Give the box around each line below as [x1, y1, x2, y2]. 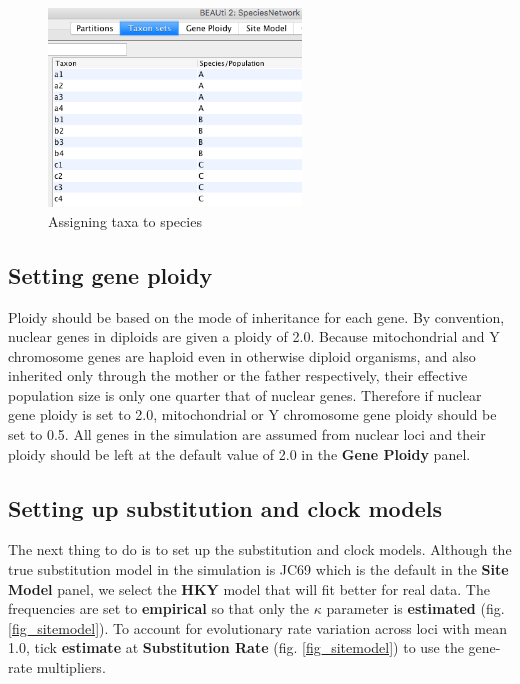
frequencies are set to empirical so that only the [8, 598, 310, 619]
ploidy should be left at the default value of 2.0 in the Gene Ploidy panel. [8, 443, 471, 464]
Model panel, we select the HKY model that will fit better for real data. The [8, 578, 490, 599]
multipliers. [36, 657, 106, 678]
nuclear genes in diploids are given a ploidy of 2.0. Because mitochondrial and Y [8, 326, 500, 347]
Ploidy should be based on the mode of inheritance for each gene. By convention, [8, 306, 505, 327]
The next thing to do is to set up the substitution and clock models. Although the [8, 539, 512, 560]
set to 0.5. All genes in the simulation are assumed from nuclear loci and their [8, 424, 486, 445]
